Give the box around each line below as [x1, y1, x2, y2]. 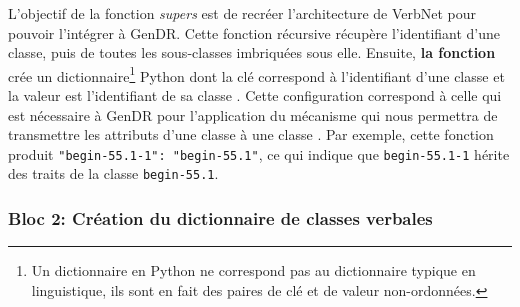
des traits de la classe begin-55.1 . [8, 163, 219, 184]
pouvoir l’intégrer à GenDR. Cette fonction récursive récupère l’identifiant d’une [8, 22, 501, 43]
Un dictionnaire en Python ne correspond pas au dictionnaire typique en [31, 260, 476, 281]
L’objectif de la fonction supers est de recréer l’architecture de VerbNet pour [8, 3, 477, 23]
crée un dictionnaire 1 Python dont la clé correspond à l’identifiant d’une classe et [8, 62, 505, 86]
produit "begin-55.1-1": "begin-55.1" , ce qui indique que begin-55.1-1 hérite [8, 143, 510, 164]
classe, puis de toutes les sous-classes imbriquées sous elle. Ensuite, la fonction [8, 42, 496, 63]
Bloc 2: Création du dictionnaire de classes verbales [8, 206, 433, 231]
